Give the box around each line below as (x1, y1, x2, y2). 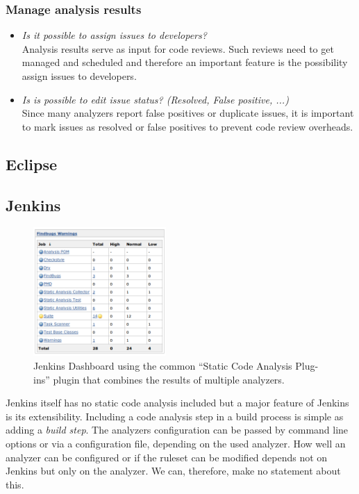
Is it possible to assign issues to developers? (22, 28, 207, 42)
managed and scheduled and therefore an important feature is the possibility (22, 55, 348, 69)
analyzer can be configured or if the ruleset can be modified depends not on (6, 450, 328, 464)
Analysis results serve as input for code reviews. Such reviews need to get (22, 41, 334, 56)
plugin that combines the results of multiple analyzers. (53, 372, 285, 386)
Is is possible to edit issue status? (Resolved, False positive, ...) (22, 92, 289, 106)
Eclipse (6, 153, 58, 174)
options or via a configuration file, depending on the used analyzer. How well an (6, 436, 346, 450)
